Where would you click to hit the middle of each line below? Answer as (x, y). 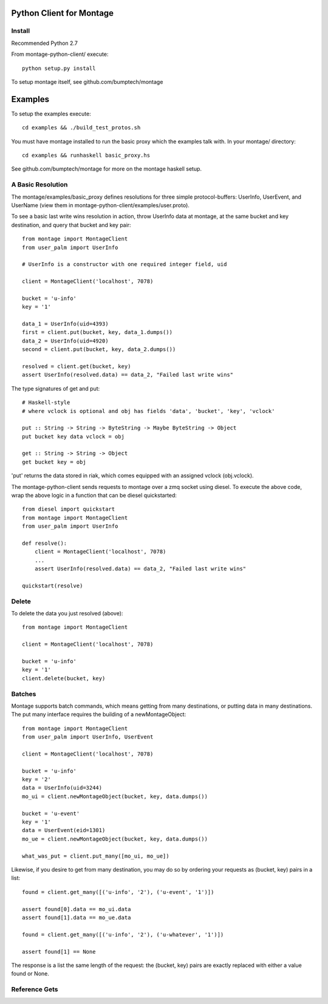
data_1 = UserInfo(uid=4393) (65, 324)
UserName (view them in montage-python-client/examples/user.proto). (100, 205)
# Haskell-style (46, 403)
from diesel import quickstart (69, 509)
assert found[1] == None (59, 951)
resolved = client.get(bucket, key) (77, 366)
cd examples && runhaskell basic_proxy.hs (86, 155)
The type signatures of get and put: (56, 388)
